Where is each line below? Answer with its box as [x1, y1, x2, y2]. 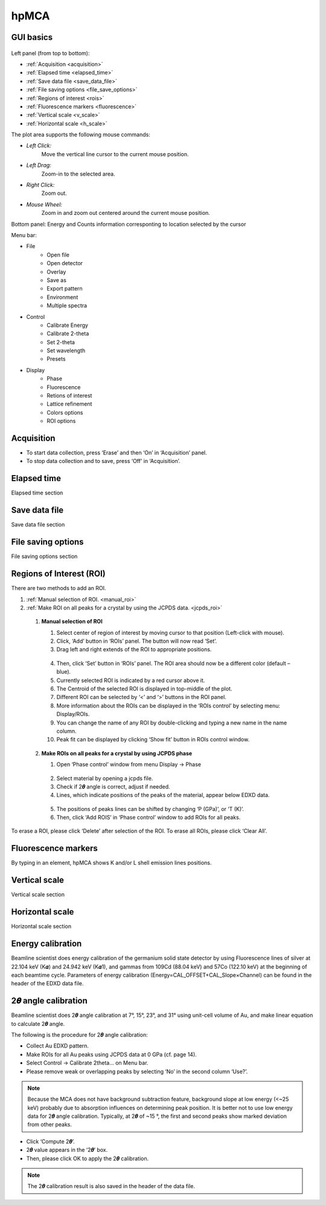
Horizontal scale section [11, 923, 72, 930]
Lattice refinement [46, 400, 92, 408]
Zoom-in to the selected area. [41, 170, 115, 177]
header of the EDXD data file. [11, 980, 84, 987]
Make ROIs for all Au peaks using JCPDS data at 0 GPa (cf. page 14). [26, 1051, 197, 1058]
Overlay [46, 268, 66, 275]
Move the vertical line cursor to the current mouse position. [41, 150, 189, 157]
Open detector [46, 260, 83, 267]
